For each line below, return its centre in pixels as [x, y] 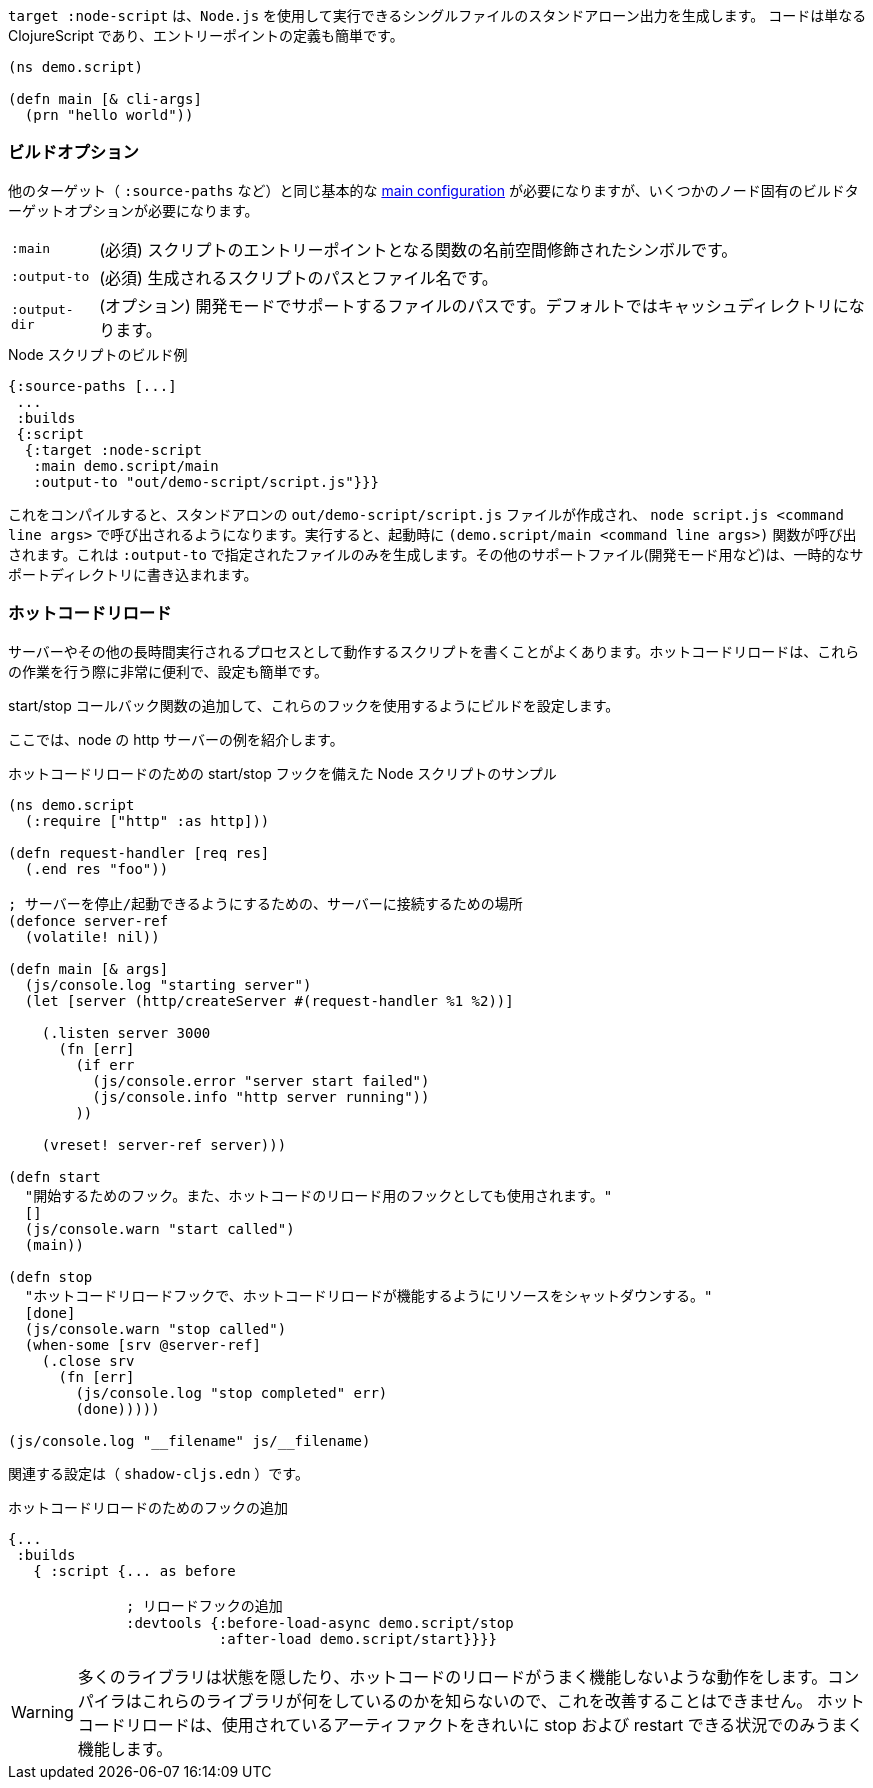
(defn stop [50, 1276]
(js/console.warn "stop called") [155, 1328]
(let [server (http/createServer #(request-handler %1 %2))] [269, 1000]
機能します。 [125, 1748]
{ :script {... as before [134, 1570]
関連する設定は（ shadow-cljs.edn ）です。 [158, 1473]
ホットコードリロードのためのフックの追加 [148, 1507]
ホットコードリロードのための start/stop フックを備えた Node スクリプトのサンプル [282, 773]
